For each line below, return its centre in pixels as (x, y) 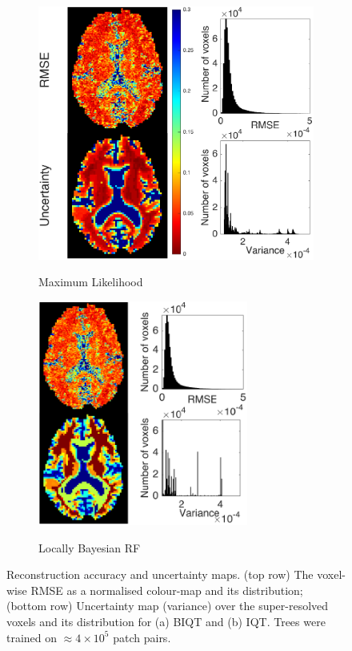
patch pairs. (142, 637)
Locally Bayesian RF (90, 547)
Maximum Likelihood (91, 282)
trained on (32, 637)
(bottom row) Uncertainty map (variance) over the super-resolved (168, 606)
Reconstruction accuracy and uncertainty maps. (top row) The (160, 574)
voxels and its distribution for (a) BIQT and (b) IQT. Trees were (166, 621)
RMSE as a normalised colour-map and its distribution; (167, 590)
